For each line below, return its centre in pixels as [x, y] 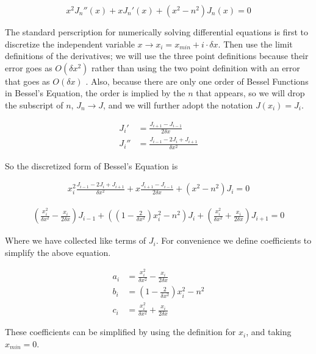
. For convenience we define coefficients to [234, 240]
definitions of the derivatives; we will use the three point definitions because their [157, 56]
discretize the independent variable [70, 44]
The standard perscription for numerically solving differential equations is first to [156, 32]
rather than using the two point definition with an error [196, 67]
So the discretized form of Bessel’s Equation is [92, 165]
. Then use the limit [255, 44]
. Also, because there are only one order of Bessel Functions [197, 81]
